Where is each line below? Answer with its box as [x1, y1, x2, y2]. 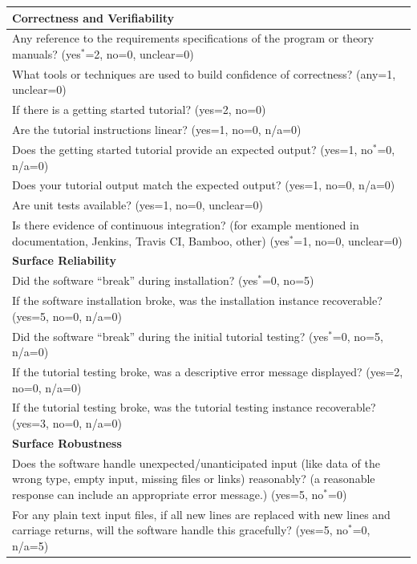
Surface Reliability [12, 252, 117, 269]
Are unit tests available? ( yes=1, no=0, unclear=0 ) [12, 197, 263, 213]
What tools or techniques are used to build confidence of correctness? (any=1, [12, 65, 396, 82]
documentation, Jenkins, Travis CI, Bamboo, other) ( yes [12, 232, 289, 249]
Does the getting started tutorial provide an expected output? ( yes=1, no [12, 140, 373, 157]
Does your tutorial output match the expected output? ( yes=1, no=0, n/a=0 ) [12, 177, 395, 193]
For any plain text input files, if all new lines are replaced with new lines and [12, 505, 391, 522]
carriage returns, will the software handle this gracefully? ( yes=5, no [12, 521, 348, 538]
